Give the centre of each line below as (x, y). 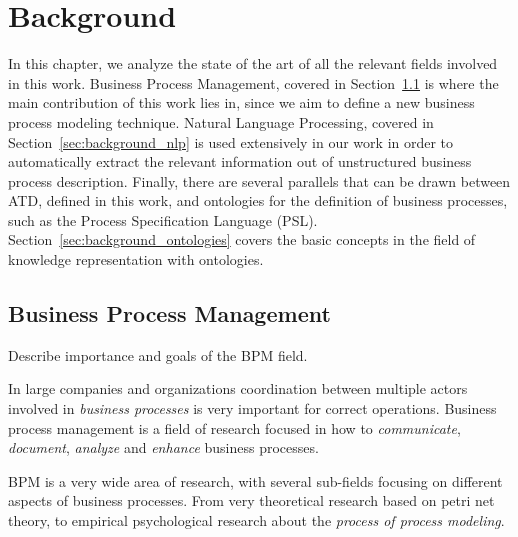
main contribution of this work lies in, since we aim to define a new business (241, 102)
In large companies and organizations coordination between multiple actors (238, 388)
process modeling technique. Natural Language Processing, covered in (221, 121)
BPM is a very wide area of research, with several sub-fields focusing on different (255, 480)
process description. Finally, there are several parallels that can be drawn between (259, 180)
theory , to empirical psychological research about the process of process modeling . (256, 520)
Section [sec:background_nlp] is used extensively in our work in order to (231, 141)
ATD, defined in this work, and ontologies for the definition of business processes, (258, 200)
